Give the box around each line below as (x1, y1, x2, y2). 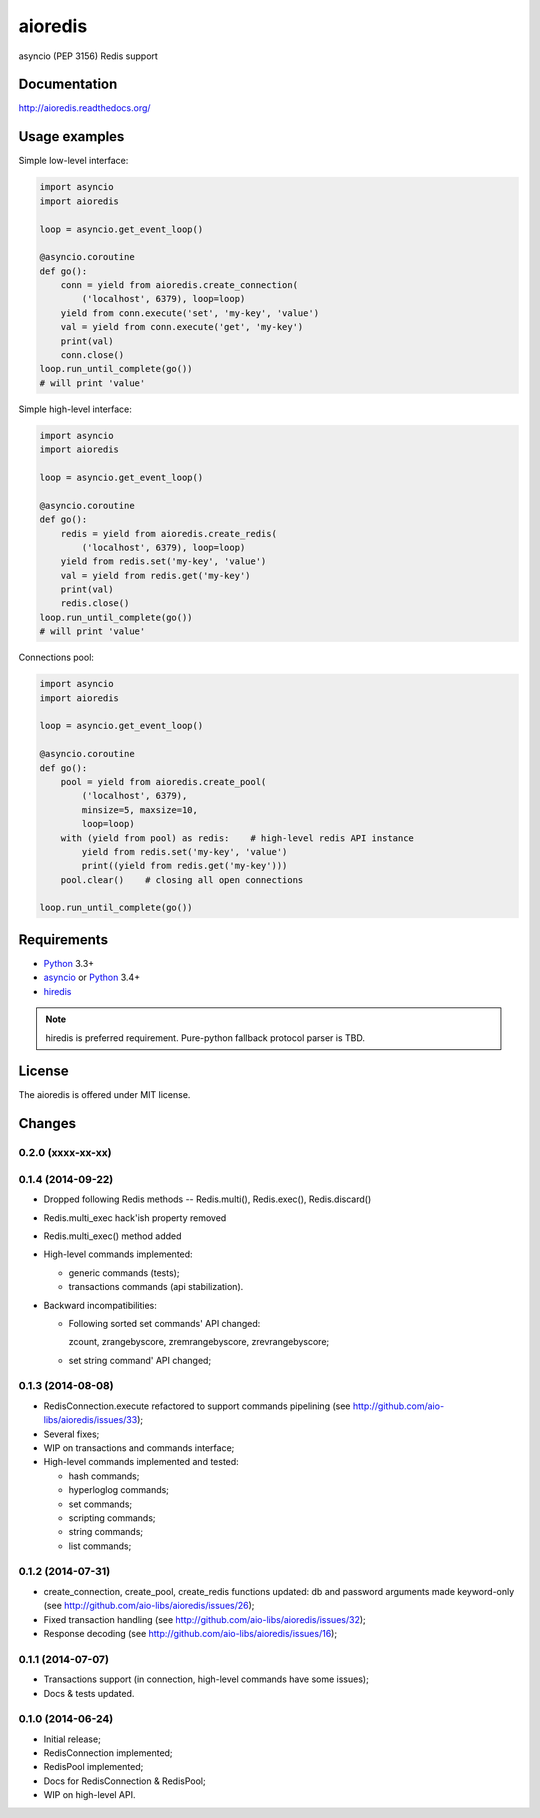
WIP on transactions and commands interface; (43, 1441, 235, 1454)
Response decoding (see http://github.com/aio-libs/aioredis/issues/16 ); (43, 1628, 338, 1640)
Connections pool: (18, 651, 95, 664)
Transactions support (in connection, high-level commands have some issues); (43, 1673, 369, 1685)
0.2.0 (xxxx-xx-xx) (18, 1146, 112, 1160)
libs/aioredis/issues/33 (43, 1414, 138, 1426)
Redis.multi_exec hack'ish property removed (43, 1211, 227, 1224)
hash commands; (68, 1470, 140, 1482)
